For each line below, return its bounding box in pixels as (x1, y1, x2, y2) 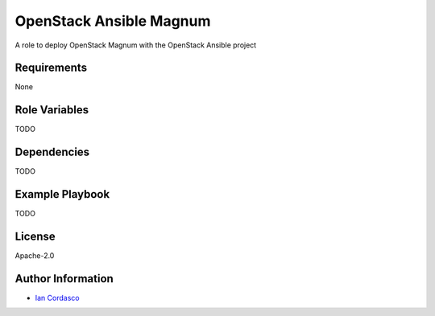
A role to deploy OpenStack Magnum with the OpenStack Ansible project (14, 40, 257, 50)
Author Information (14, 272, 114, 285)
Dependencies (14, 146, 90, 159)
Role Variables (14, 103, 89, 117)
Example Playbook (14, 187, 110, 201)
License (14, 229, 56, 243)
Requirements (14, 61, 88, 75)
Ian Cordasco (35, 293, 80, 302)
